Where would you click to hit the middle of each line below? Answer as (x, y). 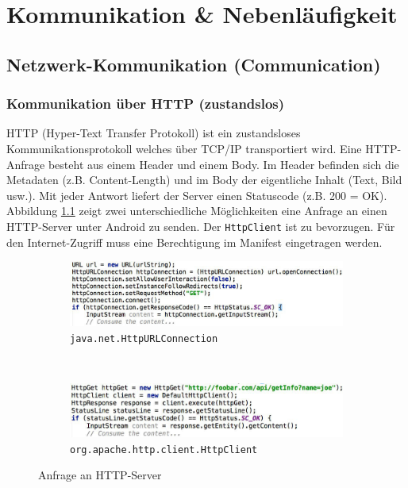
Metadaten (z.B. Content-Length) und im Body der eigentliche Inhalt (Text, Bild (204, 180)
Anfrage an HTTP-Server (100, 475)
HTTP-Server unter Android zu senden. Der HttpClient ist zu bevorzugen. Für (201, 226)
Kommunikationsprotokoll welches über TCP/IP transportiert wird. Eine (184, 148)
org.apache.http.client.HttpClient (164, 450)
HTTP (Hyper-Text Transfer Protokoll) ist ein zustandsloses (154, 133)
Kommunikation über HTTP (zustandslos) (146, 104)
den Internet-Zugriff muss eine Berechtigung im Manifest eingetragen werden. (194, 242)
